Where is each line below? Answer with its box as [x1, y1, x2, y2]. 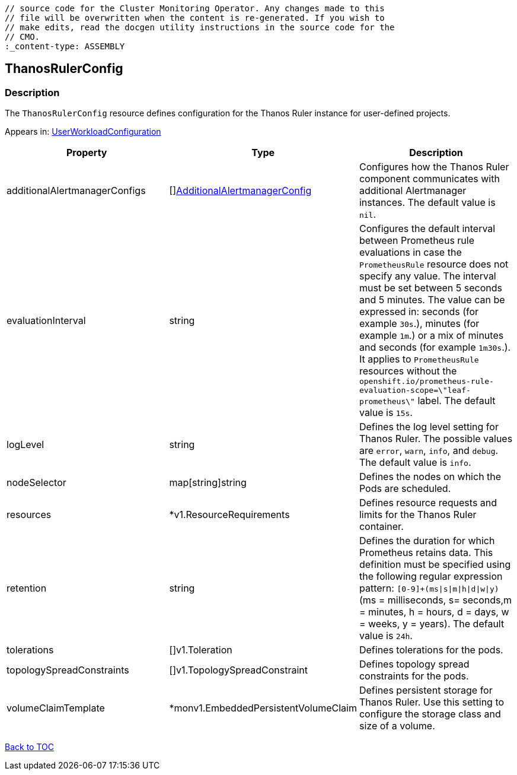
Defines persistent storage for [359, 684, 493, 697]
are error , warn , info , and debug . [359, 444, 499, 457]
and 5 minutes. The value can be [359, 294, 505, 306]
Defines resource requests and [359, 497, 497, 509]
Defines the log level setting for [359, 421, 499, 433]
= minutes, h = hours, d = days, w [359, 606, 509, 618]
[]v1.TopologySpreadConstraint [169, 664, 308, 676]
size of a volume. [359, 720, 435, 732]
